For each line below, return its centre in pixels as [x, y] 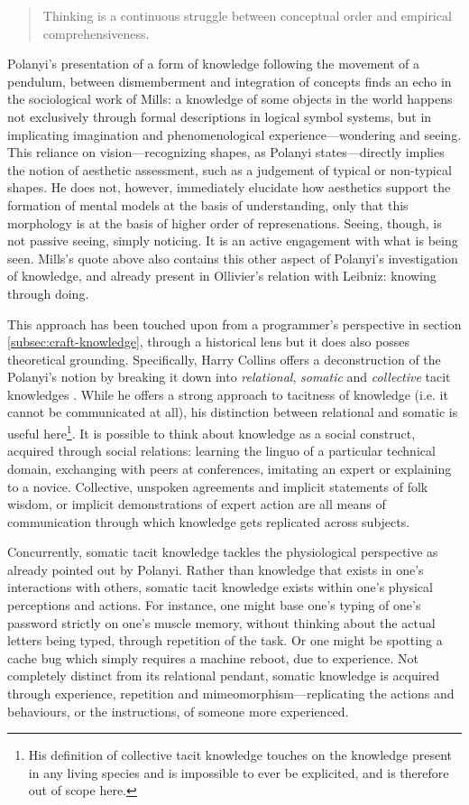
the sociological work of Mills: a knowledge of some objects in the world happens [230, 99]
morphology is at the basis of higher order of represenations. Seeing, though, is [225, 222]
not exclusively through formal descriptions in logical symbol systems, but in [220, 116]
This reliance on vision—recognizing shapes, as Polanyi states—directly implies [226, 152]
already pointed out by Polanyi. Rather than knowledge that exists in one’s [216, 569]
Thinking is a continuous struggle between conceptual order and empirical [247, 15]
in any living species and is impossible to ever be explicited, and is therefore [239, 772]
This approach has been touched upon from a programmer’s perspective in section [234, 324]
